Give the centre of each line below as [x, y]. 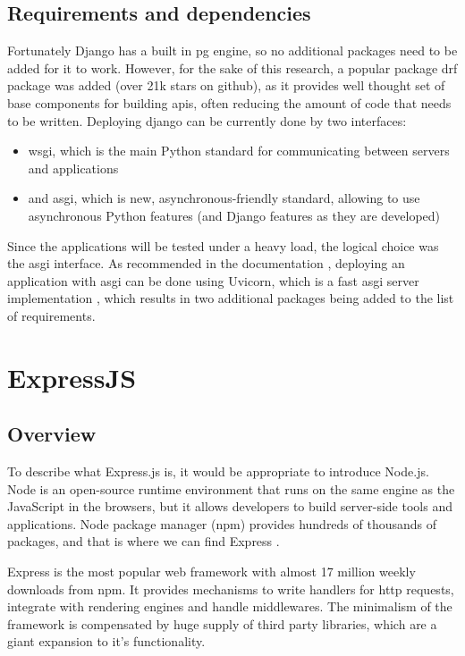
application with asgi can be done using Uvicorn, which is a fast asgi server [213, 280]
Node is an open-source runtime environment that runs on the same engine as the [231, 488]
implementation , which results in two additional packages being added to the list [231, 298]
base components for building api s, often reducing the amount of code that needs [229, 102]
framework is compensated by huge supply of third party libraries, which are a [222, 623]
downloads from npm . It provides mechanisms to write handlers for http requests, [231, 589]
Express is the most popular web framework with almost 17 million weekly [211, 572]
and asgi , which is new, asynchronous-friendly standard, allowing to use [224, 198]
